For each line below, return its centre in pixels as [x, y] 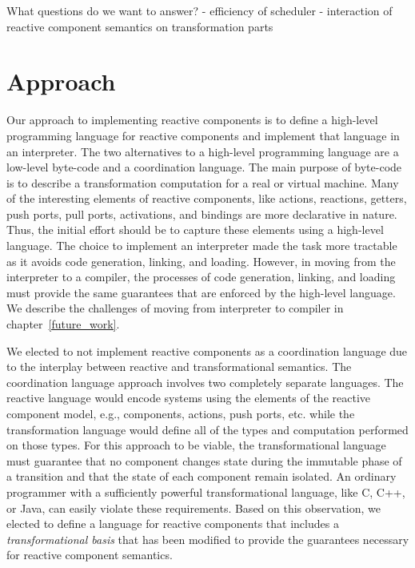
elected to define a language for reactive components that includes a [173, 524]
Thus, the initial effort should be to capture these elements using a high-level [195, 230]
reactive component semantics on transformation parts [140, 26]
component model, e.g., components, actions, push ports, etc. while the [181, 413]
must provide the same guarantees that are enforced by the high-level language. [201, 292]
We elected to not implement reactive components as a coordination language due [207, 350]
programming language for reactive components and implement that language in [203, 135]
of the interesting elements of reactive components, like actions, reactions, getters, [207, 198]
